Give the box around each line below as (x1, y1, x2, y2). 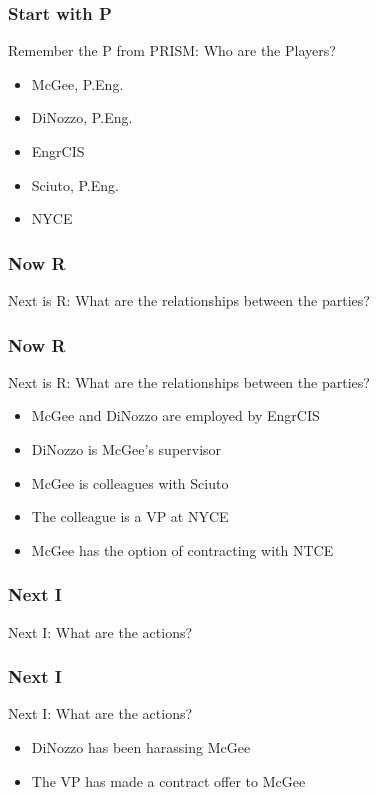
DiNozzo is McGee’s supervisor (31, 439, 222, 459)
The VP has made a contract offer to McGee (31, 770, 306, 791)
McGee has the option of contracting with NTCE (31, 539, 334, 560)
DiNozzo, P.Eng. (31, 107, 133, 128)
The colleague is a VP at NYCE (31, 506, 229, 527)
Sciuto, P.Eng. (31, 174, 119, 195)
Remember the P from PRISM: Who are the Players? (8, 40, 336, 61)
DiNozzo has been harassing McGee (31, 737, 251, 757)
